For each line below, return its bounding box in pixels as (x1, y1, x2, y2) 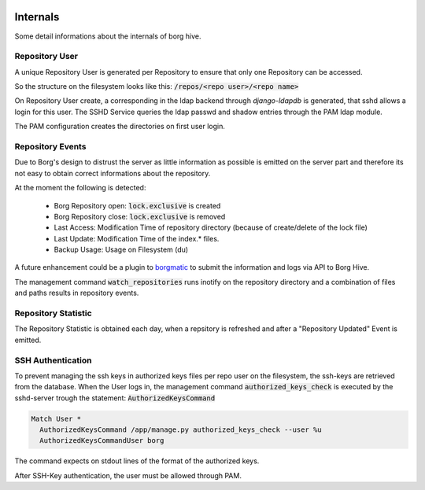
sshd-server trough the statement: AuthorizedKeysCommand (14, 393, 216, 403)
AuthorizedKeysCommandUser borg (39, 437, 164, 445)
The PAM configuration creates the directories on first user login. (14, 122, 226, 131)
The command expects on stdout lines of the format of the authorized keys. (14, 456, 260, 466)
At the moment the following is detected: (14, 183, 146, 193)
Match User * (31, 414, 82, 423)
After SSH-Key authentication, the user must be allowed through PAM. (14, 470, 242, 480)
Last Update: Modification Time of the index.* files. (54, 234, 220, 243)
